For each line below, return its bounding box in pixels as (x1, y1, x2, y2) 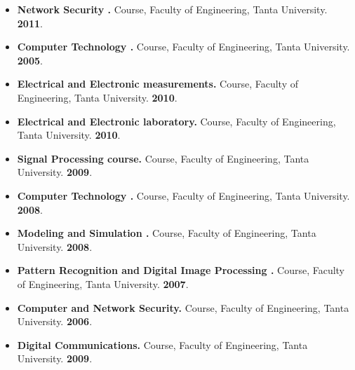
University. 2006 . (17, 314, 93, 329)
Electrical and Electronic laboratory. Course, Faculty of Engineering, (17, 114, 336, 128)
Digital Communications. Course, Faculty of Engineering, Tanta (17, 337, 308, 352)
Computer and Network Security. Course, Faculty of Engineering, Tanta (17, 300, 349, 315)
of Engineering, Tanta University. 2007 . (17, 276, 189, 291)
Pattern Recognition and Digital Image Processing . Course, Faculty (17, 263, 345, 277)
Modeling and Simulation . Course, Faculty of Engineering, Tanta (17, 226, 316, 240)
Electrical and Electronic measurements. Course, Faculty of (17, 76, 298, 91)
